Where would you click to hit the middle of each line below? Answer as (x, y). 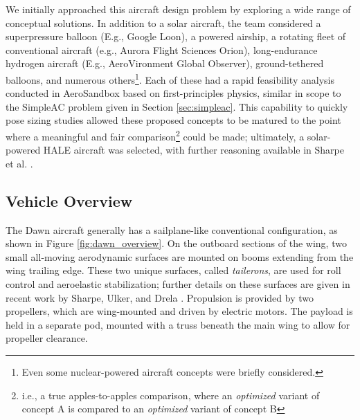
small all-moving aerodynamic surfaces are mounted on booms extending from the (180, 256)
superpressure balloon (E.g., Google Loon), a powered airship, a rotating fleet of (176, 36)
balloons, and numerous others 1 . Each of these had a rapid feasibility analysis (170, 78)
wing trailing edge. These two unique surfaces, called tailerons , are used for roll (173, 270)
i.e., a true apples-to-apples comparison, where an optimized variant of (171, 395)
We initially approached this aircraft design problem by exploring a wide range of (178, 9)
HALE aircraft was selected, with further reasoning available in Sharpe (193, 150)
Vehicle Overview (69, 200)
